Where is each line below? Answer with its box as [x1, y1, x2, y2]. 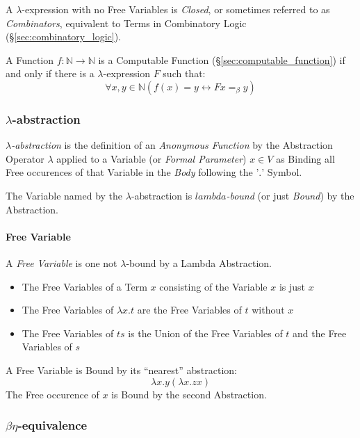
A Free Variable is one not [6, 255, 117, 270]
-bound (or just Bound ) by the [226, 188, 354, 202]
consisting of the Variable [159, 279, 268, 293]
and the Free [293, 325, 347, 340]
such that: [163, 66, 206, 81]
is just [279, 279, 305, 293]
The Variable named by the [6, 188, 123, 202]
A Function [6, 52, 54, 67]
